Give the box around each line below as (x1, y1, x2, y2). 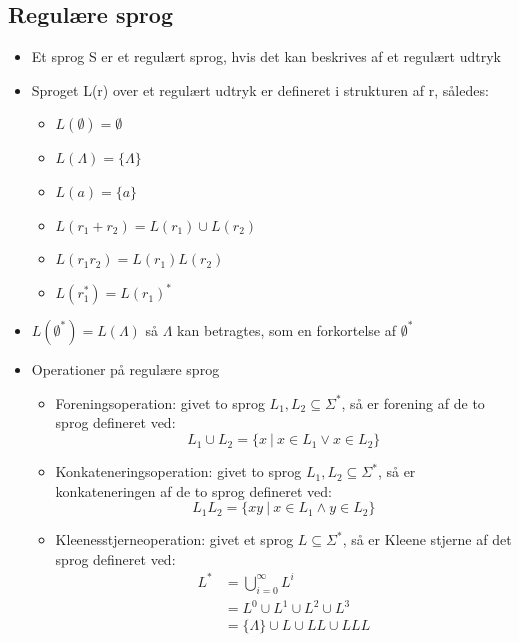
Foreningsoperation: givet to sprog (55, 392, 265, 413)
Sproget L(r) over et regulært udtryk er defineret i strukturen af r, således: (31, 79, 489, 100)
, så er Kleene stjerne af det (342, 529, 512, 550)
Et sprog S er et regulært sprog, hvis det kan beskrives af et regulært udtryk (31, 46, 501, 67)
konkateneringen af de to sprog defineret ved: (55, 480, 332, 501)
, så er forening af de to (341, 392, 485, 413)
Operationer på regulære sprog (31, 359, 220, 380)
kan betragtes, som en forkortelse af (177, 320, 397, 341)
